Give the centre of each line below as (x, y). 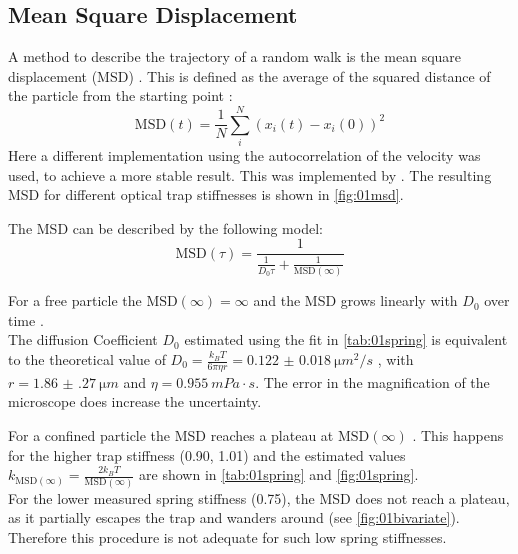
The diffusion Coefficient (83, 339)
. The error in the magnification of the (372, 381)
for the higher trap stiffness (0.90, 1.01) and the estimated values (207, 454)
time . (26, 319)
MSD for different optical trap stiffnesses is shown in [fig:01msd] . (206, 194)
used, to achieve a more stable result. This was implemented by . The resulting (250, 174)
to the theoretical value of (87, 359)
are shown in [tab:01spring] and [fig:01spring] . (279, 474)
